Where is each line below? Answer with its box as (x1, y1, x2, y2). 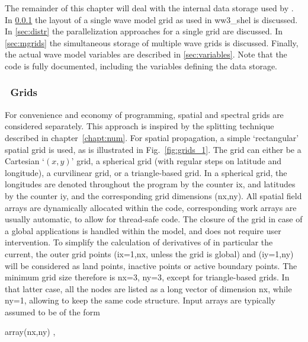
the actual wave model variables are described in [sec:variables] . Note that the (5, 48, 287, 60)
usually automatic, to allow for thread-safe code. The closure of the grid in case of (5, 213, 303, 225)
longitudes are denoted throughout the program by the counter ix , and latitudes (5, 178, 296, 190)
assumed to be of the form (5, 305, 100, 318)
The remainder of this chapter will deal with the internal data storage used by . (5, 2, 294, 14)
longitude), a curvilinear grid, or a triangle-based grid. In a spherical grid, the (5, 166, 287, 178)
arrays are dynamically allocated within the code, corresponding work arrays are (5, 201, 297, 213)
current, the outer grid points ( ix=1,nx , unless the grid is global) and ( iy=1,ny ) (5, 247, 294, 260)
